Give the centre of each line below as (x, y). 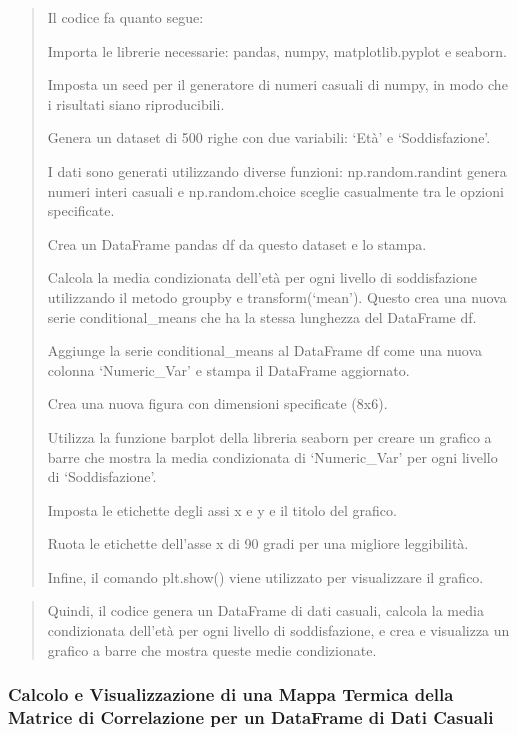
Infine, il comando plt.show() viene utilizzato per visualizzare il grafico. (265, 576)
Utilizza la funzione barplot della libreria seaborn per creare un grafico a (269, 436)
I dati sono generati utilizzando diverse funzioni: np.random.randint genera (277, 170)
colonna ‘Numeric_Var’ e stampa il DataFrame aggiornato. (228, 369)
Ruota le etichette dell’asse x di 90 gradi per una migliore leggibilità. (258, 543)
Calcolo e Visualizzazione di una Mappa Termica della (231, 694)
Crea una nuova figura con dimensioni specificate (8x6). (217, 403)
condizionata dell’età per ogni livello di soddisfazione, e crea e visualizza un (278, 630)
